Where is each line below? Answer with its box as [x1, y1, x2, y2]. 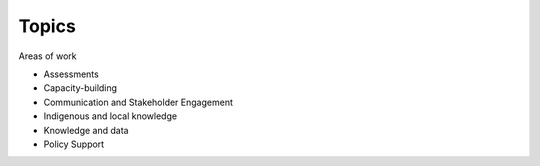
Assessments [43, 68, 99, 80]
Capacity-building [43, 82, 118, 94]
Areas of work [18, 50, 77, 62]
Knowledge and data [43, 124, 129, 136]
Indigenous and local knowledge [43, 110, 178, 122]
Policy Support [43, 138, 105, 150]
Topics [18, 15, 77, 37]
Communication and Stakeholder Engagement [43, 96, 234, 108]
